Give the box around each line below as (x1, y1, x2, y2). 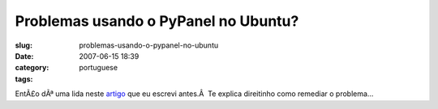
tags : (15, 73, 33, 84)
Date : (15, 51, 34, 61)
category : (15, 63, 49, 73)
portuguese (79, 63, 118, 73)
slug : (15, 40, 32, 50)
